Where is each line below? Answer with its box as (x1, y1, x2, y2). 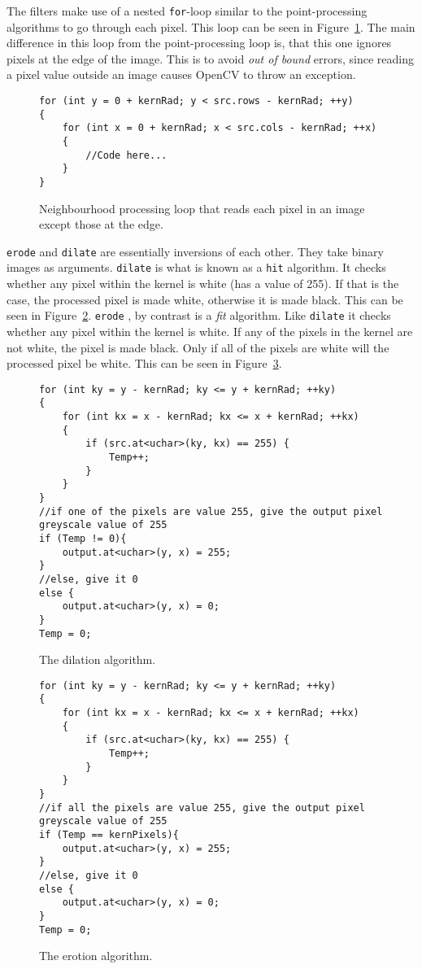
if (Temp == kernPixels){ (39, 829, 179, 841)
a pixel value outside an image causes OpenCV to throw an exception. (7, 66, 356, 83)
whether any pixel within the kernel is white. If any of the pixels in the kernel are (7, 322, 413, 339)
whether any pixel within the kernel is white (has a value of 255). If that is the (7, 275, 399, 292)
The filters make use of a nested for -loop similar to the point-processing (7, 2, 368, 19)
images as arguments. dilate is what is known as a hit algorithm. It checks (7, 259, 386, 276)
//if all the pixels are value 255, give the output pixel (39, 801, 365, 814)
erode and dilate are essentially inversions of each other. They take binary (7, 242, 384, 260)
